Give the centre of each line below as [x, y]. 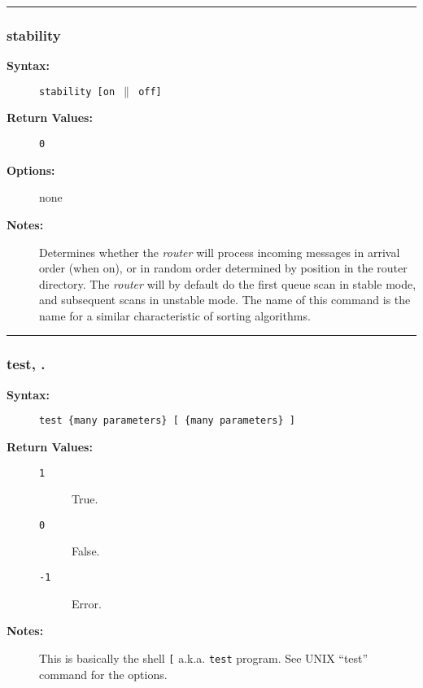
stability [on [77, 91]
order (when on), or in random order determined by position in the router [223, 268]
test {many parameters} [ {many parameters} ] [168, 421]
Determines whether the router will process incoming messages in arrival [220, 252]
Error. [87, 603]
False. [86, 551]
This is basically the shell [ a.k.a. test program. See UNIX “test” [204, 658]
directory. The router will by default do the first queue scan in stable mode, [228, 283]
